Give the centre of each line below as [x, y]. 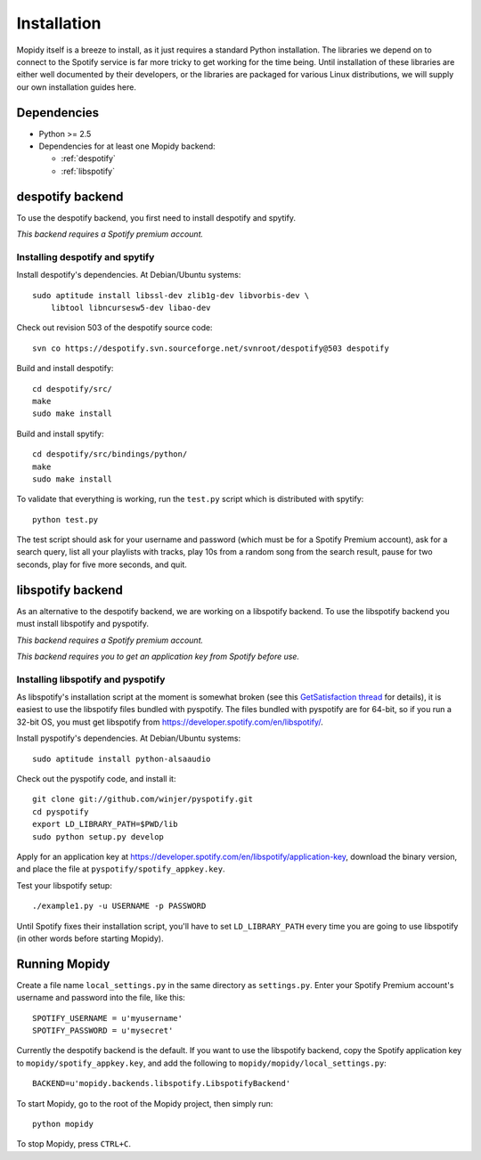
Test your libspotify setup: [65, 885]
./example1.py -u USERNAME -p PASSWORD [119, 906]
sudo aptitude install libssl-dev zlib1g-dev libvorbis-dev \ [171, 295]
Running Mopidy [63, 964]
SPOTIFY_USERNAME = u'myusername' [107, 1018]
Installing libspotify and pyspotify [91, 679]
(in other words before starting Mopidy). [90, 938]
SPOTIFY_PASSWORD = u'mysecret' [103, 1031]
